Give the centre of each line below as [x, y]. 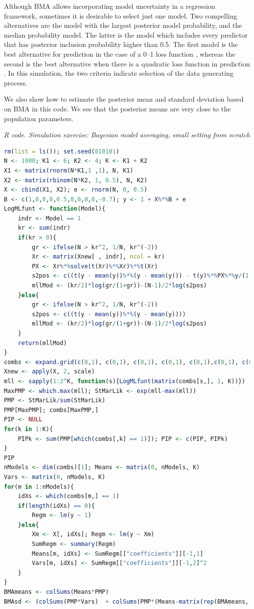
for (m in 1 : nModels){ [39, 487]
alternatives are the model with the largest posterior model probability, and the [123, 25]
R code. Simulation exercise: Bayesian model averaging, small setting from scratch [127, 135]
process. [16, 82]
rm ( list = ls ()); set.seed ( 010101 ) [62, 151]
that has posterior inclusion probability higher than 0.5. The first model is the [121, 44]
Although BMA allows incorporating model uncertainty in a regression [110, 6]
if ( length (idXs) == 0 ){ [56, 506]
